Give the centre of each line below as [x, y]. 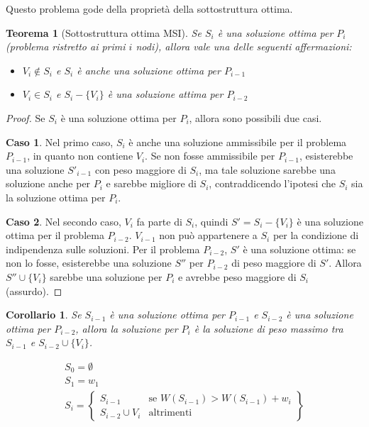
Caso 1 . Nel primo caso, [60, 142]
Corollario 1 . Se [44, 315]
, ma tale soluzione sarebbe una [267, 169]
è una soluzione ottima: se [299, 249]
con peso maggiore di [141, 169]
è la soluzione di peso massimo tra [269, 328]
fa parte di [159, 221]
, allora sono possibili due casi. [255, 117]
